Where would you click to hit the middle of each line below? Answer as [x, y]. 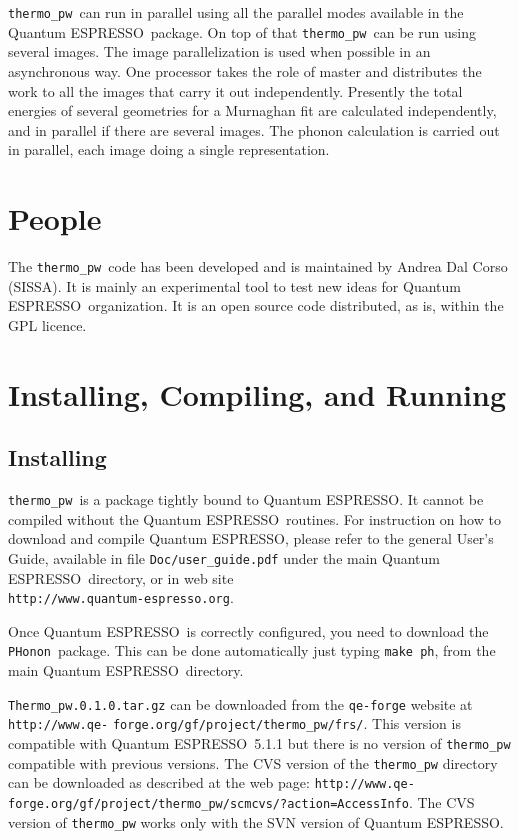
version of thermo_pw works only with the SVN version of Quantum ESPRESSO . [256, 821]
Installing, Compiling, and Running [257, 393]
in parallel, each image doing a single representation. [169, 149]
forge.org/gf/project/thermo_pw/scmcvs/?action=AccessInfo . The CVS [241, 801]
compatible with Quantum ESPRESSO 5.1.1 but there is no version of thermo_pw [259, 742]
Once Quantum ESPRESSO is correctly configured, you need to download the [248, 630]
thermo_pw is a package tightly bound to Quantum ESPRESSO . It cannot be [246, 499]
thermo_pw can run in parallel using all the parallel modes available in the [236, 12]
